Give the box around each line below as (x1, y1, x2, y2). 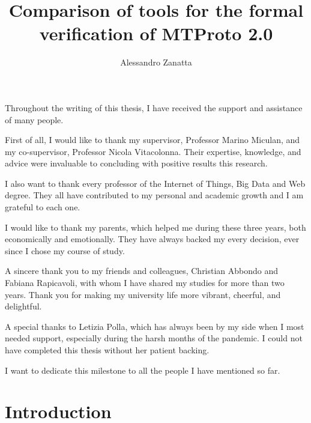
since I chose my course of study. (5, 244, 125, 257)
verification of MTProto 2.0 (39, 21, 273, 46)
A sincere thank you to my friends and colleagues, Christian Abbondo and (5, 264, 279, 277)
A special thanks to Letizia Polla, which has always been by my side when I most (5, 320, 304, 332)
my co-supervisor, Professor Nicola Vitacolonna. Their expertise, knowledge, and (5, 145, 301, 157)
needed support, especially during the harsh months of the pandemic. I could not (5, 332, 303, 344)
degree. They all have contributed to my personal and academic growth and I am (5, 189, 304, 201)
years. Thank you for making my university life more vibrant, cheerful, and (5, 288, 281, 300)
